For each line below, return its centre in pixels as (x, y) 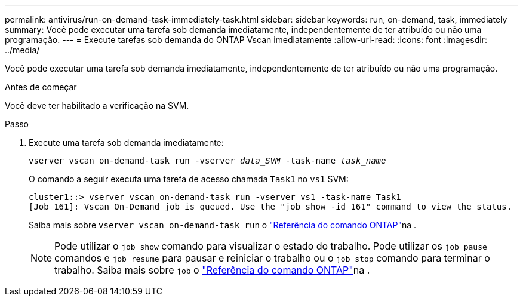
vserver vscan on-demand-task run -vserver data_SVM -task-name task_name (207, 161)
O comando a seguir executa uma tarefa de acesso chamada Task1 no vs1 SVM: (189, 179)
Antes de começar (41, 87)
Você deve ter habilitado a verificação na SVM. (97, 105)
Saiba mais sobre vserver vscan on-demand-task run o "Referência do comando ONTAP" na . (223, 225)
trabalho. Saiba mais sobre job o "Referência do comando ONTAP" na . (212, 270)
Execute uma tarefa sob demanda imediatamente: (126, 142)
